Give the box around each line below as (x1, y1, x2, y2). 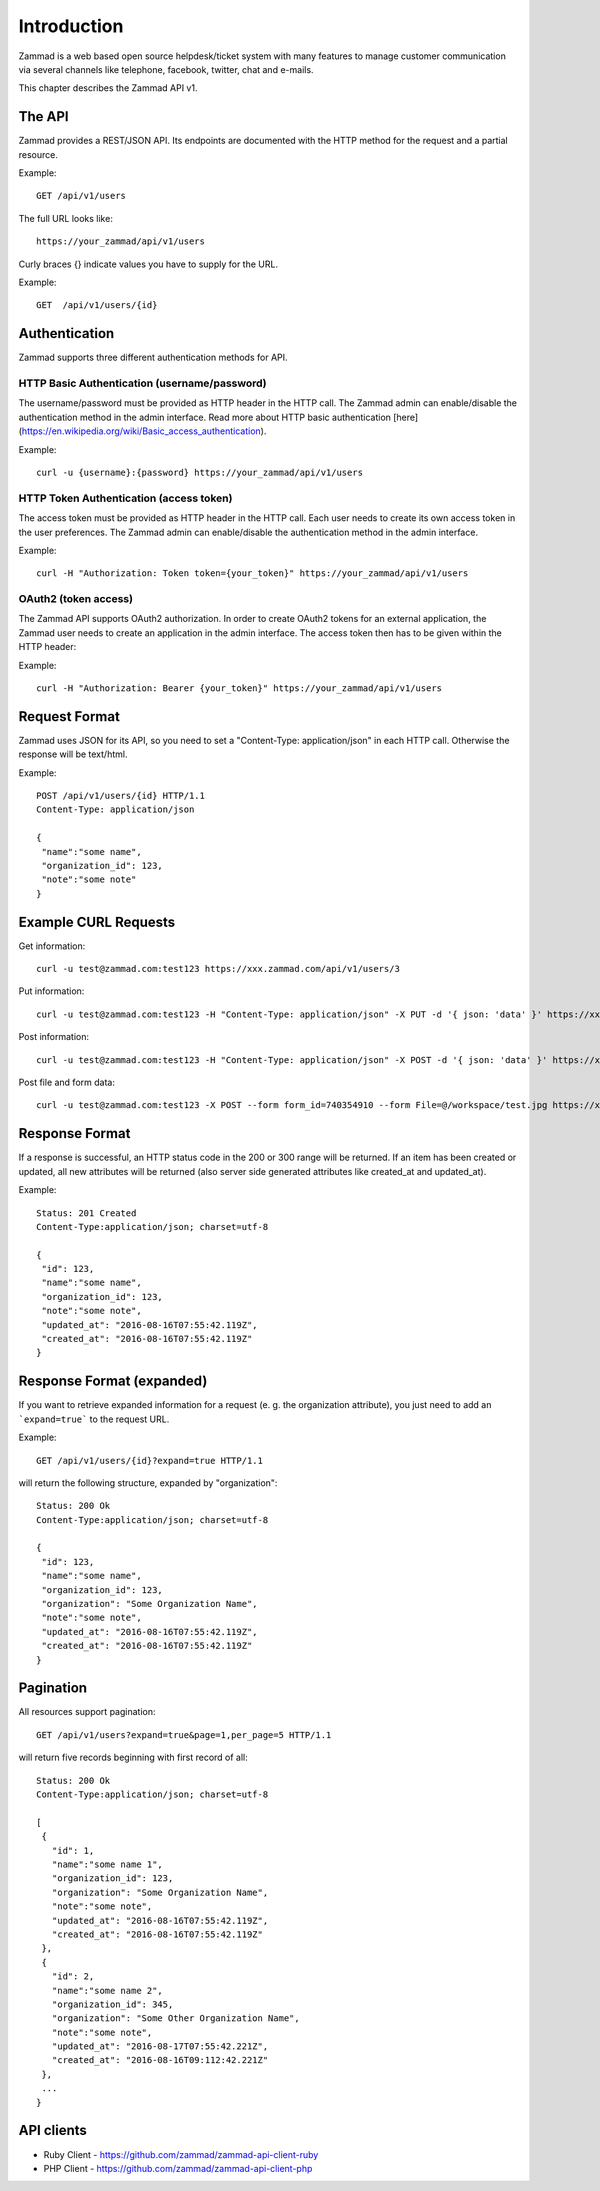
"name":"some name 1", (51, 1859, 164, 1870)
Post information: (18, 1031, 90, 1043)
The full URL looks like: (18, 212, 114, 224)
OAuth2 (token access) (18, 592, 134, 606)
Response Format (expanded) (18, 1373, 208, 1390)
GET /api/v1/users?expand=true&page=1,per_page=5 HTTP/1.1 (36, 1729, 332, 1740)
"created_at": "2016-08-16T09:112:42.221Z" (51, 2055, 269, 2066)
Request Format (18, 708, 120, 725)
